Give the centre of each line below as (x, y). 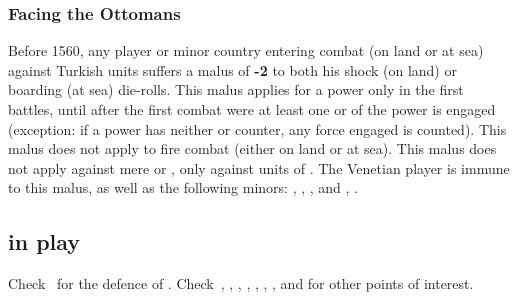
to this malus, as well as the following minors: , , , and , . (183, 187)
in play (44, 241)
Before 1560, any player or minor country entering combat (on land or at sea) (246, 50)
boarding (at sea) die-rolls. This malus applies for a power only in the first (236, 89)
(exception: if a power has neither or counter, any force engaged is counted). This (257, 128)
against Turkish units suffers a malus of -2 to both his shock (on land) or (232, 69)
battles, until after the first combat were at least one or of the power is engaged (252, 109)
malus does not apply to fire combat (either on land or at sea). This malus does (252, 148)
